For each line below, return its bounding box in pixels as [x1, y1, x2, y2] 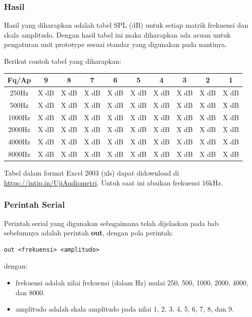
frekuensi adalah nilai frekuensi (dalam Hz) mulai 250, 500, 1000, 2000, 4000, [15, 277, 249, 288]
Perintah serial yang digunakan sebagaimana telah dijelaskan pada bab [4, 218, 218, 228]
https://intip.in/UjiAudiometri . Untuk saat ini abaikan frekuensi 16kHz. [4, 177, 223, 187]
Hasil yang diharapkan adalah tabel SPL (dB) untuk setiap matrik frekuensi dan [4, 20, 249, 30]
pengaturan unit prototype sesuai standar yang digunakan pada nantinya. [4, 39, 227, 49]
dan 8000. [15, 287, 45, 297]
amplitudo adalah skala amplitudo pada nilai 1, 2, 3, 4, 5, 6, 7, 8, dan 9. [15, 304, 234, 314]
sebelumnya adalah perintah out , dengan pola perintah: [4, 227, 173, 238]
